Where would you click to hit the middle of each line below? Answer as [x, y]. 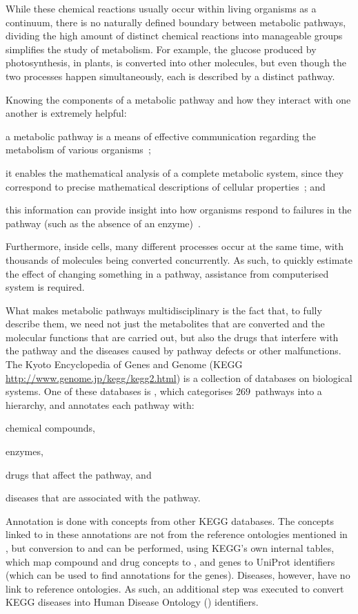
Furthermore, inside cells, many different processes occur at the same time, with [175, 246]
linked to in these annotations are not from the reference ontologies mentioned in [177, 534]
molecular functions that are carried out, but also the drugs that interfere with [172, 337]
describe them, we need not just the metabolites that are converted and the [165, 324]
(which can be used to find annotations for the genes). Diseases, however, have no [178, 575]
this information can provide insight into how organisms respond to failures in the [179, 210]
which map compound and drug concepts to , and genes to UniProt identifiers [170, 561]
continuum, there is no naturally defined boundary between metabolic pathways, [176, 22]
